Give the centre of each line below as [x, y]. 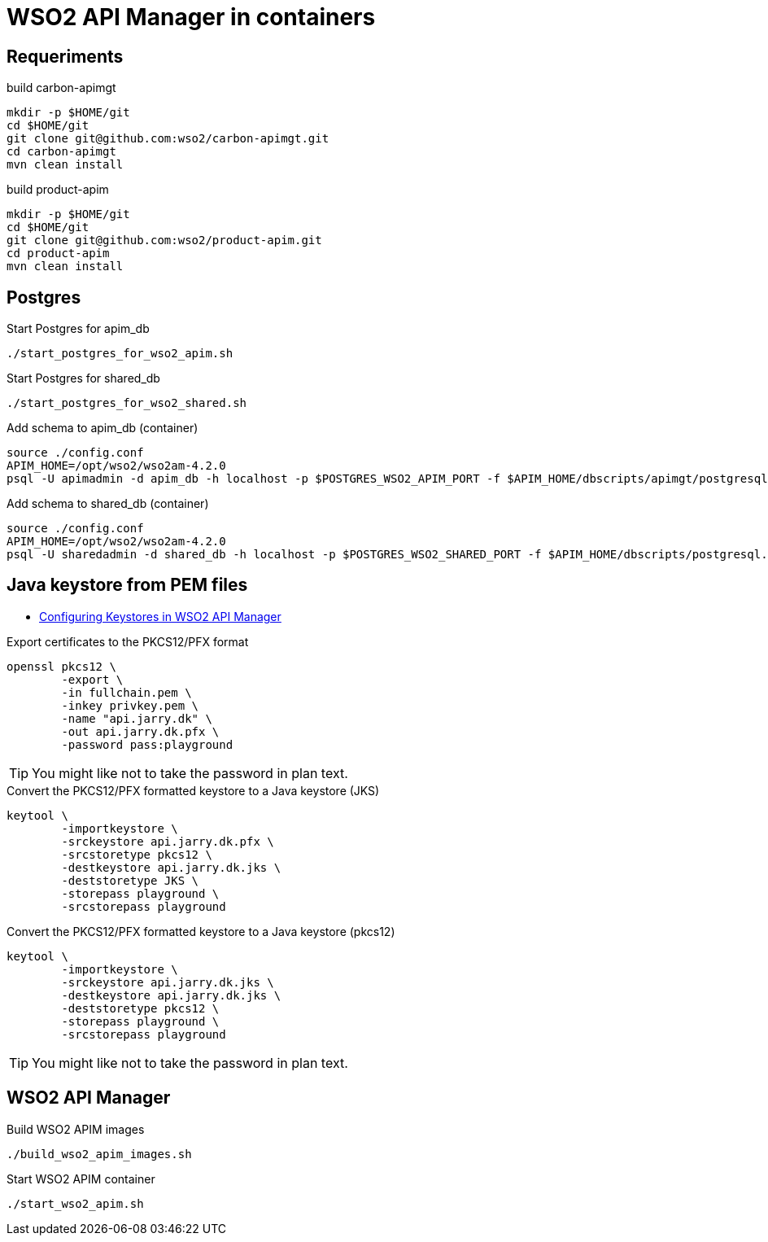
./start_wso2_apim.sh [75, 1203]
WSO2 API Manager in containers [191, 17]
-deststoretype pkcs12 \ [140, 1008]
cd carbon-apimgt [61, 152]
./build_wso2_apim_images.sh [99, 1154]
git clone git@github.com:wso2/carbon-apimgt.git [168, 139]
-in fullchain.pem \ [127, 692]
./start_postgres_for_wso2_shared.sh [127, 403]
